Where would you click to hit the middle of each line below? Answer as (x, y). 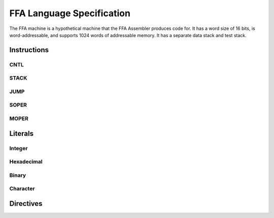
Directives (26, 204)
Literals (22, 134)
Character (22, 189)
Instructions (29, 50)
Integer (19, 148)
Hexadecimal (26, 162)
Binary (18, 175)
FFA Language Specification (70, 13)
